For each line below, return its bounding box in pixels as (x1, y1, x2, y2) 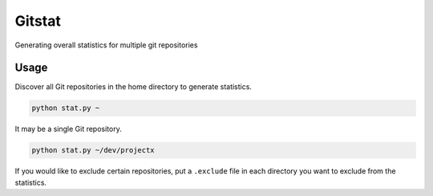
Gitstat (14, 12, 62, 30)
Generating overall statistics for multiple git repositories (14, 40, 198, 50)
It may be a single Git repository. (14, 125, 122, 134)
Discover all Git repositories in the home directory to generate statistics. (14, 82, 253, 92)
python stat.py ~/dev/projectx (31, 145, 156, 155)
